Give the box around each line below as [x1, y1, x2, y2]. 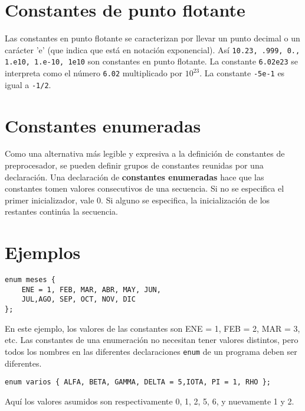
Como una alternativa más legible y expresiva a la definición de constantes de [5, 147, 285, 160]
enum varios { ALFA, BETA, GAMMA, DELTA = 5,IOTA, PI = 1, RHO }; [5, 378, 271, 387]
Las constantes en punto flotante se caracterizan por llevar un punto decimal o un [5, 32, 300, 44]
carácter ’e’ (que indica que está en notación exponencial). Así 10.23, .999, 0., [5, 43, 300, 56]
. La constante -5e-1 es [199, 67, 285, 79]
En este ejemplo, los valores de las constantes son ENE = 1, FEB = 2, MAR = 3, [5, 322, 300, 334]
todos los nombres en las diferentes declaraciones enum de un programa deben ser [5, 345, 297, 357]
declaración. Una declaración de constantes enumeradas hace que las [5, 170, 264, 183]
